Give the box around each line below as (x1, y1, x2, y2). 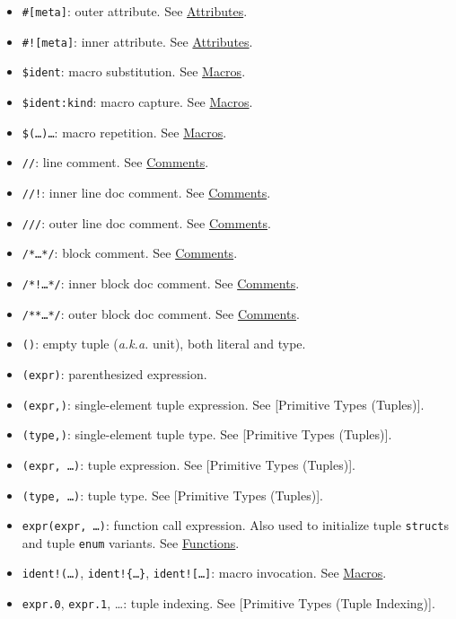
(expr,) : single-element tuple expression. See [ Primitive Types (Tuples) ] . (22, 394, 425, 413)
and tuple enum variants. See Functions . (22, 533, 240, 552)
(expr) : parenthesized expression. (22, 364, 207, 383)
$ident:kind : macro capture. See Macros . (22, 92, 253, 111)
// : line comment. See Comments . (22, 153, 209, 172)
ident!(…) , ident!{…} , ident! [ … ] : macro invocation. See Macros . (22, 563, 387, 582)
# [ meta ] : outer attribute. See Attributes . (22, 2, 248, 20)
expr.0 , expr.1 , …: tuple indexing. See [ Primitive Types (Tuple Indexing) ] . (22, 594, 435, 613)
